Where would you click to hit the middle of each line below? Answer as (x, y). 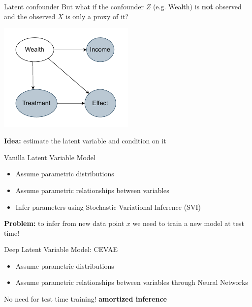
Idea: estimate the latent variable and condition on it (85, 141)
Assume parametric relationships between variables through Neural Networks (132, 282)
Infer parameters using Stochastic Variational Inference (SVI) (108, 207)
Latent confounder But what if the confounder (74, 6)
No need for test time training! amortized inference (85, 299)
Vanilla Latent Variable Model (50, 157)
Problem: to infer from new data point (64, 223)
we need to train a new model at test (188, 223)
